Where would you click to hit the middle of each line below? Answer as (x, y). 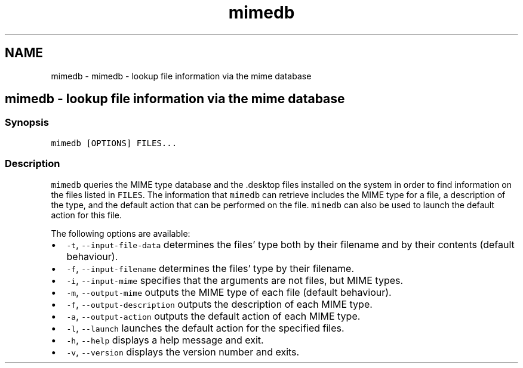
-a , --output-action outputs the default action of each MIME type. (213, 316)
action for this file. (86, 215)
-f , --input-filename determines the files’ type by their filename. (210, 268)
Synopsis (27, 123)
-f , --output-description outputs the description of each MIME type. (219, 304)
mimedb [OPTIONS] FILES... (114, 143)
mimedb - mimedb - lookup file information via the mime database (181, 76)
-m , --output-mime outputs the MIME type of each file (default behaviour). (229, 292)
